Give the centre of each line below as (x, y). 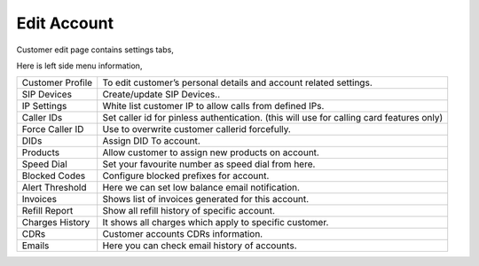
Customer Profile (57, 82)
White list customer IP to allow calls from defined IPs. (213, 106)
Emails (35, 246)
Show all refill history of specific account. (188, 211)
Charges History (56, 223)
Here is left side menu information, (79, 66)
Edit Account (65, 23)
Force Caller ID (53, 129)
